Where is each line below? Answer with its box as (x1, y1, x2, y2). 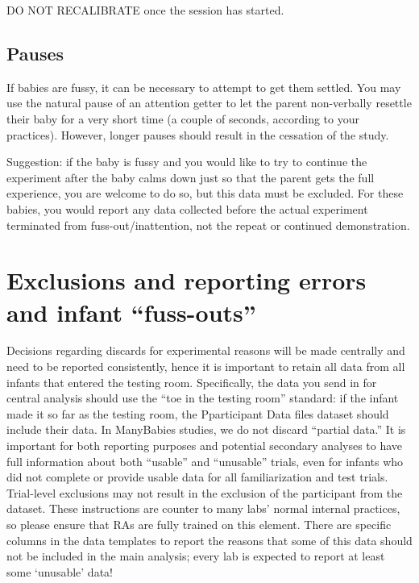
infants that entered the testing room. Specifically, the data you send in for (6, 373, 377, 390)
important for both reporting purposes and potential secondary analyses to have (6, 437, 403, 454)
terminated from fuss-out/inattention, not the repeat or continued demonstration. (6, 216, 410, 233)
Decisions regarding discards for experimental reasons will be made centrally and (6, 342, 405, 359)
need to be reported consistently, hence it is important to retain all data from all (6, 358, 405, 375)
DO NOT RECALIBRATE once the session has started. (6, 2, 284, 18)
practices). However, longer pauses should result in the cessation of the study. (6, 126, 389, 143)
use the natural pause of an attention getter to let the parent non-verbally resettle (6, 94, 412, 111)
